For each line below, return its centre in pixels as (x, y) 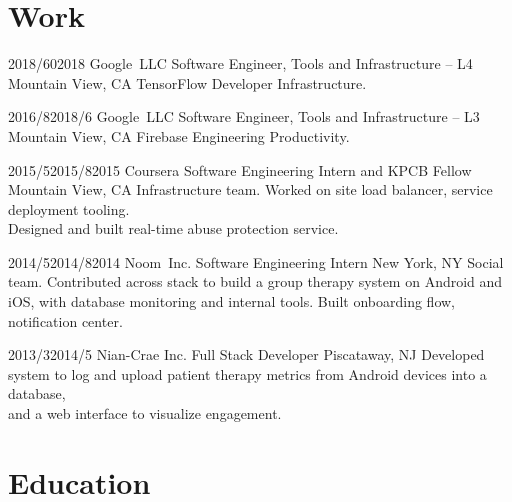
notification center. (65, 320)
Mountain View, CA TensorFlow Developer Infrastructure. (187, 82)
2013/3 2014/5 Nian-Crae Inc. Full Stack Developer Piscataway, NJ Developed (246, 354)
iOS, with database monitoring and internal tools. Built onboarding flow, (231, 301)
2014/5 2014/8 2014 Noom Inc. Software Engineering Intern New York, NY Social (256, 261)
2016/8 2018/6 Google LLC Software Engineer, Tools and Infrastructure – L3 (244, 116)
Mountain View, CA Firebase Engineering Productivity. (179, 135)
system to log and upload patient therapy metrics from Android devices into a (247, 373)
